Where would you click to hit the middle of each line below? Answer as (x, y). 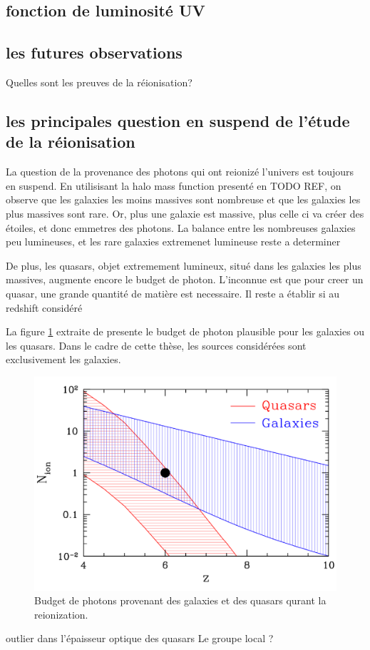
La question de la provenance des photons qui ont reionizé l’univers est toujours (180, 172)
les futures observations (94, 52)
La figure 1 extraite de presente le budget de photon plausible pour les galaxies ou (185, 331)
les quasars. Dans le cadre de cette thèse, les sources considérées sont (156, 345)
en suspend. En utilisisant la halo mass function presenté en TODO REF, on (174, 185)
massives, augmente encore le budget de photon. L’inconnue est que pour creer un (185, 279)
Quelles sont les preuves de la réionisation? (99, 82)
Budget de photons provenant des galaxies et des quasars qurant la (180, 600)
